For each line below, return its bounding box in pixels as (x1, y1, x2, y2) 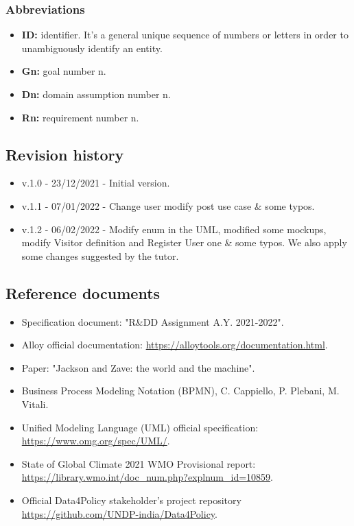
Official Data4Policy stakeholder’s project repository (21, 492, 241, 507)
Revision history (5, 143, 124, 165)
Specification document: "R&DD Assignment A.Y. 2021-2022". (21, 314, 284, 328)
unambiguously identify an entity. (21, 40, 163, 55)
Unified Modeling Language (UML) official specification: (21, 420, 259, 434)
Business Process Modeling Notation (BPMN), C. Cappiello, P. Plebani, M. (21, 383, 340, 398)
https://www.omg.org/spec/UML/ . (21, 433, 170, 448)
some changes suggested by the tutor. (21, 248, 179, 263)
